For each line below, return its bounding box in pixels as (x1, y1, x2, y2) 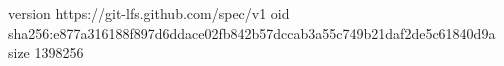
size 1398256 (8, 42, 84, 63)
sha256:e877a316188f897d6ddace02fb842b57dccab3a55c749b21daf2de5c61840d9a (8, 22, 496, 43)
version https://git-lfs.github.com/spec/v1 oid (8, 3, 290, 23)
